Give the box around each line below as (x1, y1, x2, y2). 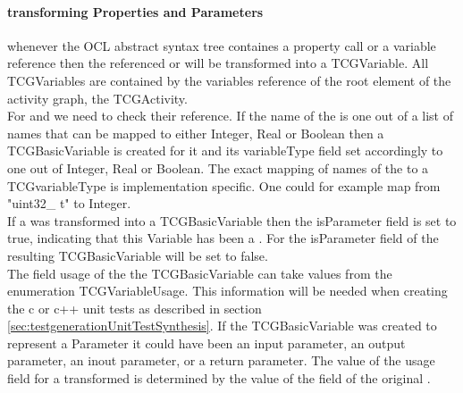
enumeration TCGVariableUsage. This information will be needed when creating (7, 281, 448, 300)
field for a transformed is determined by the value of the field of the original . (7, 369, 431, 388)
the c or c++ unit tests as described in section (7, 298, 262, 317)
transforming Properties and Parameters (7, 2, 264, 21)
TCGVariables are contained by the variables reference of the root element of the (7, 71, 451, 89)
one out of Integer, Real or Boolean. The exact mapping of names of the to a (7, 158, 429, 177)
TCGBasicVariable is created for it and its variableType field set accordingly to (7, 141, 443, 160)
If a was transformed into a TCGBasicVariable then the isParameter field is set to (7, 211, 457, 230)
